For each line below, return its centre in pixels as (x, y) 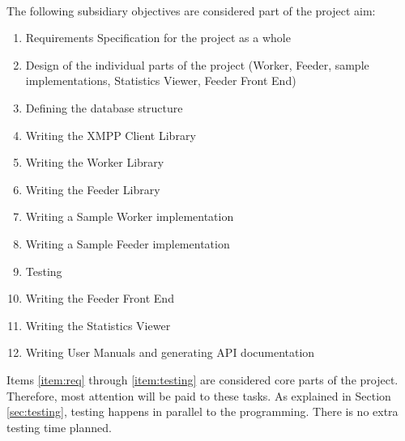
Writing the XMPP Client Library (111, 135)
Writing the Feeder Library (93, 189)
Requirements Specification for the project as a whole (158, 38)
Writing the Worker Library (95, 162)
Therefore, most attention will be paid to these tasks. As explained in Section (199, 395)
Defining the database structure (104, 107)
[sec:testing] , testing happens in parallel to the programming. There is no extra (202, 411)
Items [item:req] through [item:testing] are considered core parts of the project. (202, 379)
